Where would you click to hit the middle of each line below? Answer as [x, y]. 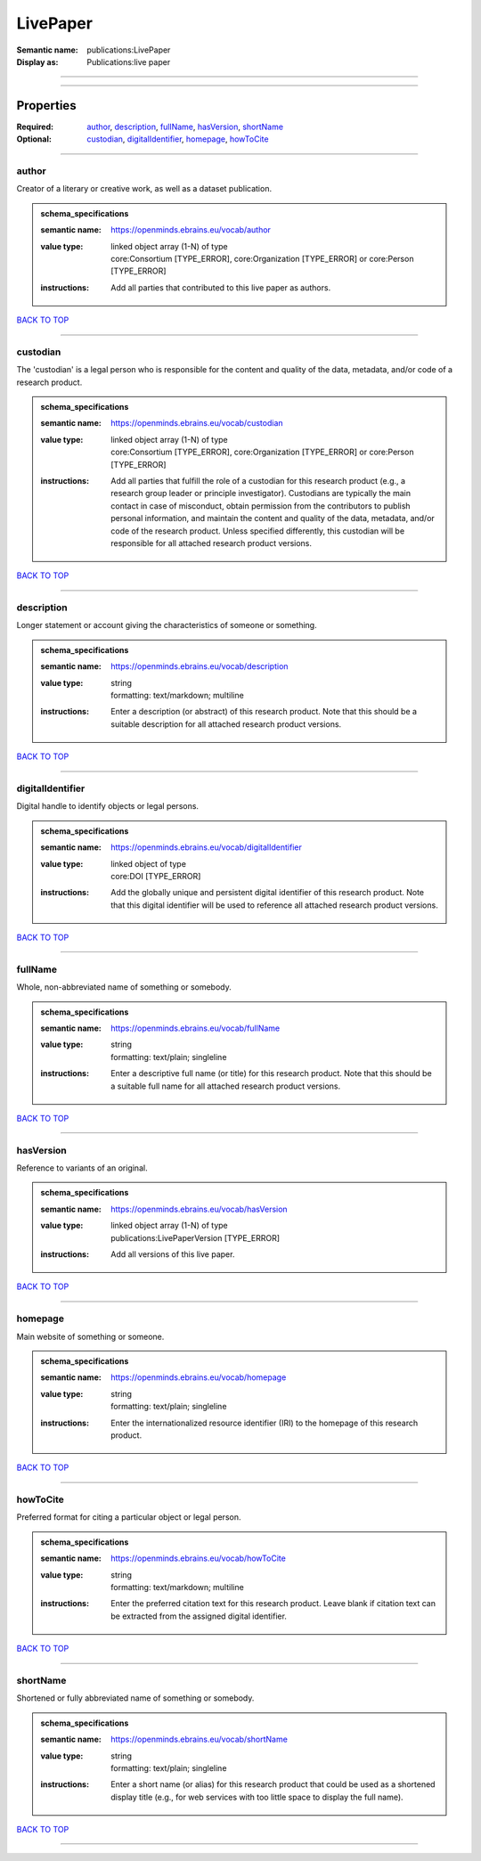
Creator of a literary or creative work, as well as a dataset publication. [144, 189]
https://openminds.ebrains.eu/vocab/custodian [197, 423]
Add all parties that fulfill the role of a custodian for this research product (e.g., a [258, 480]
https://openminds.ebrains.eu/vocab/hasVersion [200, 1209]
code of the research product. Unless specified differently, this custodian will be [258, 531]
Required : [35, 127]
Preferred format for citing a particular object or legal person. [129, 1517]
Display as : [37, 61]
